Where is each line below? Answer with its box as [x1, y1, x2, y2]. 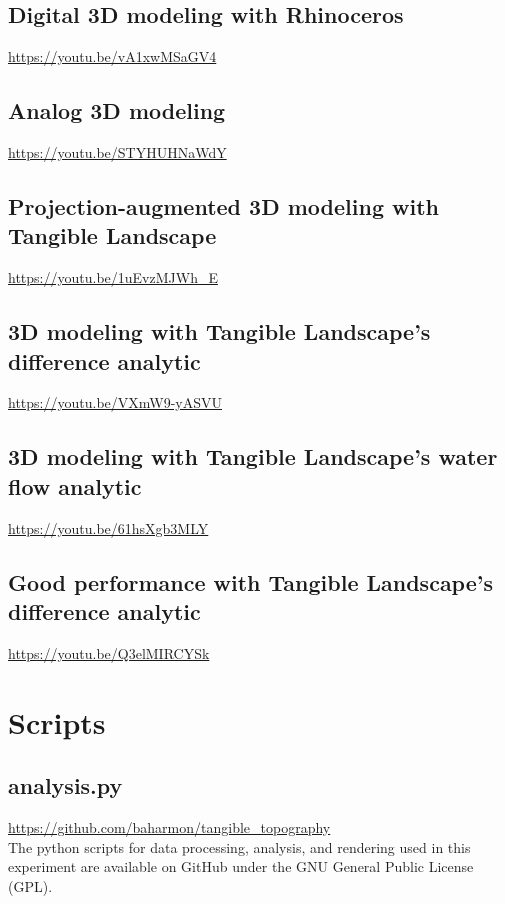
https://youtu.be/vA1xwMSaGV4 [8, 46, 217, 67]
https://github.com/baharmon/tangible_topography [8, 816, 331, 837]
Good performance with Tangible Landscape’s [8, 566, 494, 597]
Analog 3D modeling [8, 95, 226, 126]
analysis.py [8, 770, 123, 801]
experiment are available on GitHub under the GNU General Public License [8, 856, 474, 877]
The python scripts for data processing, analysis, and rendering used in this [8, 836, 471, 857]
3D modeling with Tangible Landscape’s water [8, 441, 498, 472]
